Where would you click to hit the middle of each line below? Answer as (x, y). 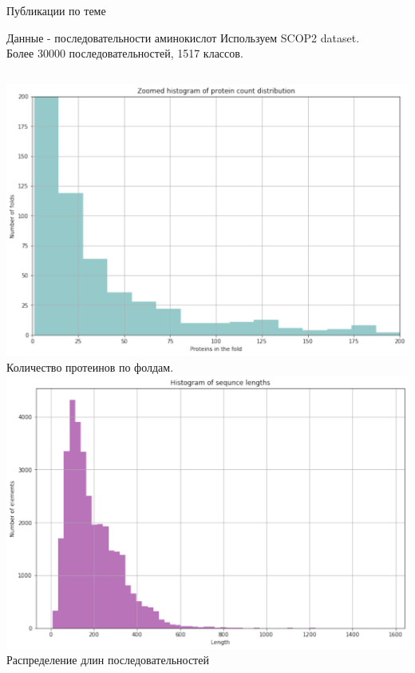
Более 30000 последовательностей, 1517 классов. (125, 53)
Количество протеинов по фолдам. (90, 366)
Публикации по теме (56, 10)
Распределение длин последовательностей (108, 660)
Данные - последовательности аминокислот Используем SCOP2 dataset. (183, 37)
